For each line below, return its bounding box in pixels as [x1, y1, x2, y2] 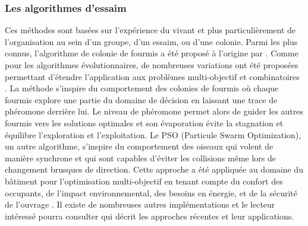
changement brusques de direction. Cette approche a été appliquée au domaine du [5, 163, 303, 176]
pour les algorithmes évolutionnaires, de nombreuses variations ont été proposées [5, 59, 298, 71]
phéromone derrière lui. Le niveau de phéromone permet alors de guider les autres [5, 105, 304, 117]
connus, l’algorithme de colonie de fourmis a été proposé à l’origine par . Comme [5, 47, 298, 59]
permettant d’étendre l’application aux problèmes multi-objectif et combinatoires [5, 70, 300, 82]
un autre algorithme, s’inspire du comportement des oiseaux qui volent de [5, 140, 274, 152]
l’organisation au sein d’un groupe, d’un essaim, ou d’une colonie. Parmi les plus [5, 35, 298, 47]
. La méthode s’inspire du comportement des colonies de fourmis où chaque [5, 82, 279, 94]
